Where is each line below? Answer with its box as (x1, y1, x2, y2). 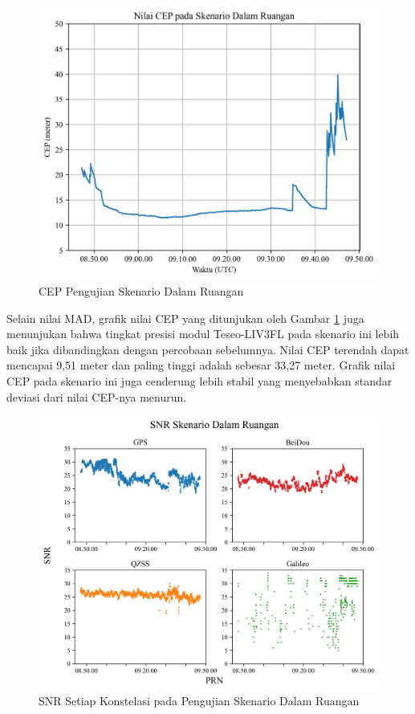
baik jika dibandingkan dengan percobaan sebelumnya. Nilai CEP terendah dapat (6, 341, 409, 357)
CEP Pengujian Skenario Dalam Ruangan (39, 282, 244, 299)
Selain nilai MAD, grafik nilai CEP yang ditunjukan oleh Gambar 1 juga (6, 309, 364, 326)
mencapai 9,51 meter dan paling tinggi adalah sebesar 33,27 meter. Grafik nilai (6, 357, 396, 373)
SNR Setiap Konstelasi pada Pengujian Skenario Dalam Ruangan (39, 692, 360, 709)
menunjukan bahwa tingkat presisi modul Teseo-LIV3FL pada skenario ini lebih (6, 325, 400, 342)
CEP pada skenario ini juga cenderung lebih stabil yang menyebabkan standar (6, 372, 393, 389)
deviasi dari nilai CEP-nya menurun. (6, 388, 187, 405)
